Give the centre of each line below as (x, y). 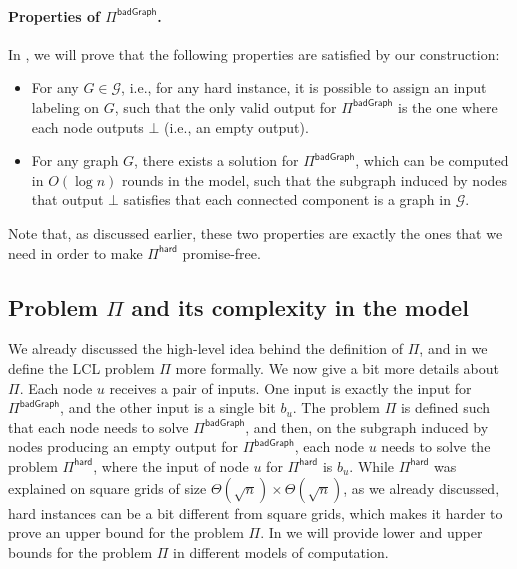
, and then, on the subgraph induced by (367, 426)
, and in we (453, 348)
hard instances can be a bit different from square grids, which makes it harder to (255, 512)
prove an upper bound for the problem (126, 532)
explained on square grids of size (107, 487)
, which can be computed (432, 160)
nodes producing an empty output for (123, 446)
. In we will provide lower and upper (371, 532)
